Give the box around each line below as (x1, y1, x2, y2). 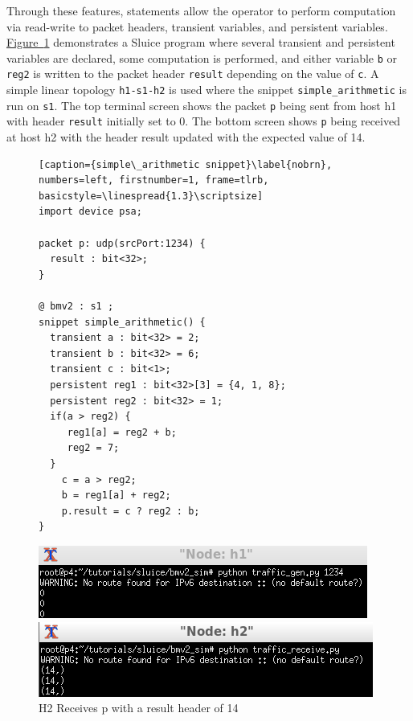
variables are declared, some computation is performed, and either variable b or (6, 49, 398, 66)
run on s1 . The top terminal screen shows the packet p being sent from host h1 (6, 96, 397, 113)
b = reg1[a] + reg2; (61, 490, 171, 502)
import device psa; (39, 206, 142, 218)
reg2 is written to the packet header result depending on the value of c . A (6, 65, 379, 82)
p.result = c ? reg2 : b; (61, 505, 200, 517)
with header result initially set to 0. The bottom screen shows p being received (6, 113, 400, 129)
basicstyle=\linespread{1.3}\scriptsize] (39, 190, 264, 202)
